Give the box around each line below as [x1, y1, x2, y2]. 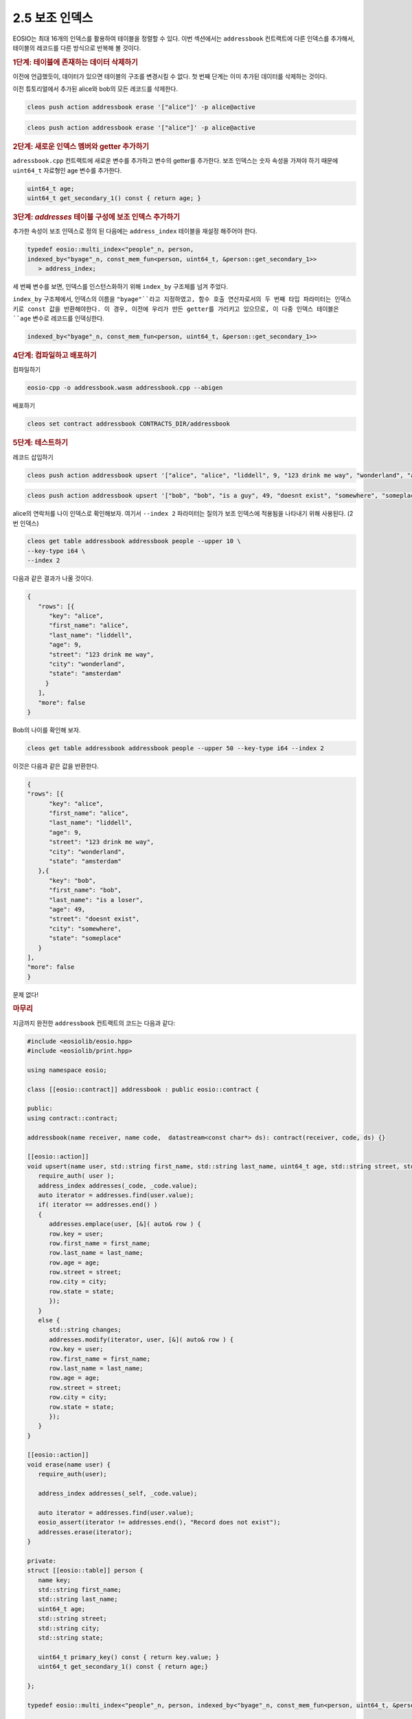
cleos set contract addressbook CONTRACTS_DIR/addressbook [27, 420, 230, 428]
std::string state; [38, 1634, 104, 1641]
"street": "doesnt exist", [49, 915, 140, 923]
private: [27, 1557, 57, 1564]
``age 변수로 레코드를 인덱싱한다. [12, 314, 104, 322]
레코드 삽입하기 [12, 452, 54, 461]
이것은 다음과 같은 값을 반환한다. [12, 762, 100, 770]
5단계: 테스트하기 [12, 438, 69, 448]
